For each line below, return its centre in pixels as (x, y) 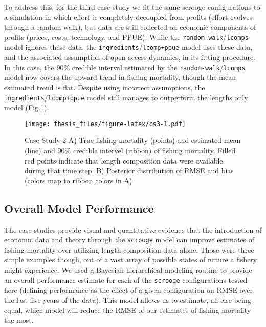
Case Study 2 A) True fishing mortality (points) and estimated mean (133, 140)
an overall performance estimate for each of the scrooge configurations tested (126, 280)
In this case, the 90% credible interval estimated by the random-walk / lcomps (125, 67)
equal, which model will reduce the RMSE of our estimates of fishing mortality (128, 310)
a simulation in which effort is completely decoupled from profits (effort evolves (128, 17)
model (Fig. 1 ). (27, 107)
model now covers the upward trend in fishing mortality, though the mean (120, 77)
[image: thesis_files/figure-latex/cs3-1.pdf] (105, 124)
